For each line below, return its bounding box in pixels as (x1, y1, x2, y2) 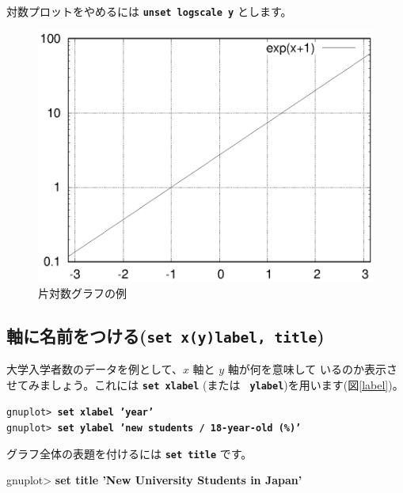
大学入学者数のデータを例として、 (6, 361, 183, 377)
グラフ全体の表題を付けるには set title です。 (6, 445, 253, 461)
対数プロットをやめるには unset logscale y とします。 (6, 3, 292, 19)
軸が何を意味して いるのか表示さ (227, 361, 398, 377)
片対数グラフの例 (38, 284, 127, 301)
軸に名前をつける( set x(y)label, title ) (6, 323, 325, 347)
